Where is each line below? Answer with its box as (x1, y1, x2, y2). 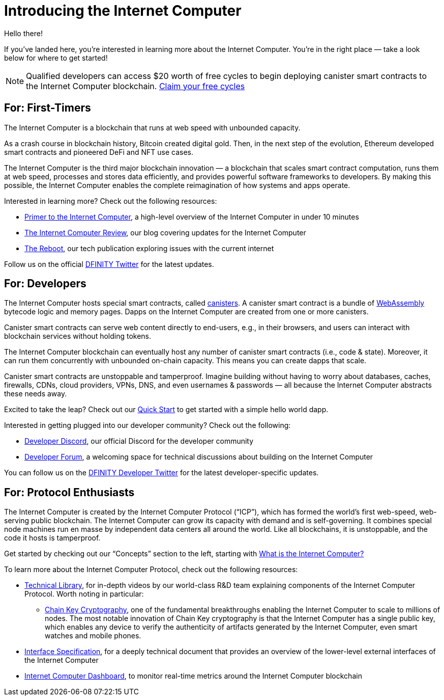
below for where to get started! (4, 53, 108, 62)
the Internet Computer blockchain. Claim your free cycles (26, 80, 245, 91)
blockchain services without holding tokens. (4, 332, 152, 341)
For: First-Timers (4, 101, 91, 115)
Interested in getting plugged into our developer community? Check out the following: (4, 421, 291, 430)
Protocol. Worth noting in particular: (24, 589, 144, 599)
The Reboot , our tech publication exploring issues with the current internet (24, 244, 274, 253)
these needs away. (4, 389, 67, 398)
